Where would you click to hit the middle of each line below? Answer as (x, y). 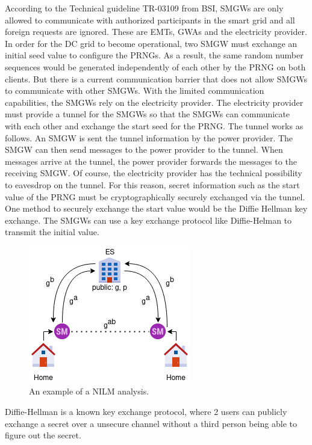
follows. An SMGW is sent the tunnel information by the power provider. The (149, 137)
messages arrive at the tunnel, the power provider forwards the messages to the (151, 161)
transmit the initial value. (52, 232)
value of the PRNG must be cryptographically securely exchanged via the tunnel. (155, 196)
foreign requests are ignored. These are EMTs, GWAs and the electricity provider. (156, 32)
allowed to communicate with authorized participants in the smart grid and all (150, 20)
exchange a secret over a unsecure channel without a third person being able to (151, 423)
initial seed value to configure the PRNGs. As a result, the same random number (154, 55)
